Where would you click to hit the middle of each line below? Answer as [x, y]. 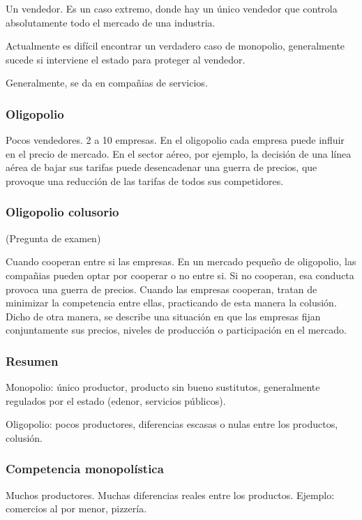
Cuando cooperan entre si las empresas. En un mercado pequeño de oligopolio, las [181, 261]
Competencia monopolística [85, 469]
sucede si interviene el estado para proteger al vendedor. [126, 59]
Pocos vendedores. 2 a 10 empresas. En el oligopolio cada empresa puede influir [175, 140]
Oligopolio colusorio [62, 212]
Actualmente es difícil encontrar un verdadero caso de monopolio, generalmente [175, 46]
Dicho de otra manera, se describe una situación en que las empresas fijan [163, 316]
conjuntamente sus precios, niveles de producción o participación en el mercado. [176, 330]
